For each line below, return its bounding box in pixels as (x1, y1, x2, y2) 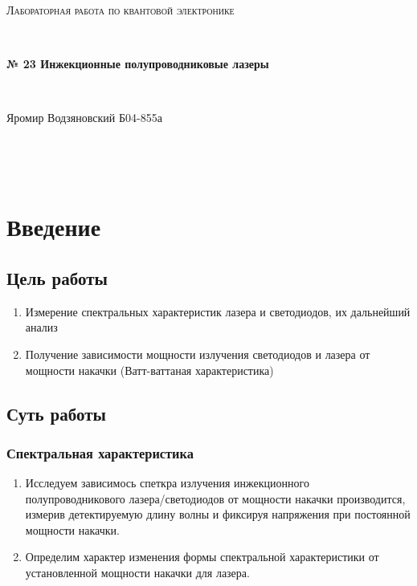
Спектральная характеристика (6, 442, 194, 462)
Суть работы (6, 401, 106, 425)
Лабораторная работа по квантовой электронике (6, 2, 235, 18)
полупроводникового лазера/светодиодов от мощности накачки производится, (25, 490, 406, 507)
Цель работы (6, 265, 108, 290)
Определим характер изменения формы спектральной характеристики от (25, 548, 379, 565)
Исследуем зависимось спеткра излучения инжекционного (25, 474, 309, 491)
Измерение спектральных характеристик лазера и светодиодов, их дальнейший (25, 303, 411, 319)
